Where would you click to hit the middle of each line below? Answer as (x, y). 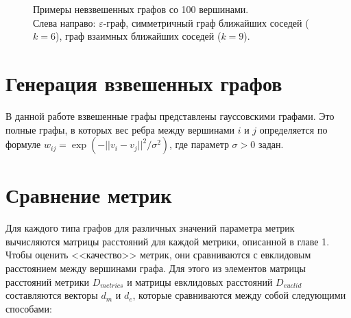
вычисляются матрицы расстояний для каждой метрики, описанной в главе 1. (168, 241)
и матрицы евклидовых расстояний (200, 281)
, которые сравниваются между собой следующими (239, 295)
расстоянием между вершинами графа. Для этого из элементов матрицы (156, 268)
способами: (29, 308)
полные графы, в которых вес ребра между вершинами (120, 129)
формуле (23, 144)
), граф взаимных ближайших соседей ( (138, 36)
